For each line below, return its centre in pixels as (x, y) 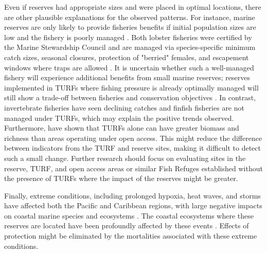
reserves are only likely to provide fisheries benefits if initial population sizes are (130, 27)
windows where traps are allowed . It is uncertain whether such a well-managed (129, 67)
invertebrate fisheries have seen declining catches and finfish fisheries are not (124, 107)
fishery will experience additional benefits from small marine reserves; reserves (127, 77)
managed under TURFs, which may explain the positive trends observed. (119, 118)
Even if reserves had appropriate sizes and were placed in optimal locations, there (133, 7)
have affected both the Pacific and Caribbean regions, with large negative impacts (133, 205)
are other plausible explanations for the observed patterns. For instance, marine (130, 17)
